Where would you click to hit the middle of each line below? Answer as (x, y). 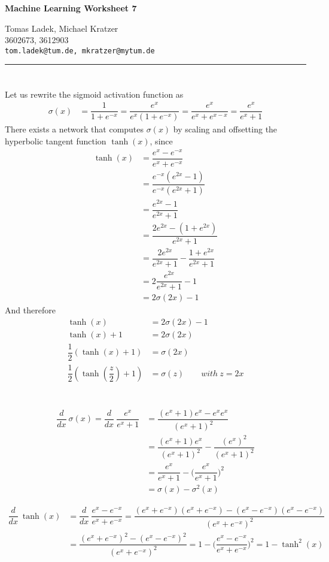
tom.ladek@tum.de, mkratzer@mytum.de (80, 51)
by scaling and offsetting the (225, 129)
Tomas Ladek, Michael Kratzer (62, 28)
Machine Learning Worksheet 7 (71, 8)
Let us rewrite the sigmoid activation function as (94, 94)
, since (161, 140)
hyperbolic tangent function (56, 140)
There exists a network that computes (74, 129)
